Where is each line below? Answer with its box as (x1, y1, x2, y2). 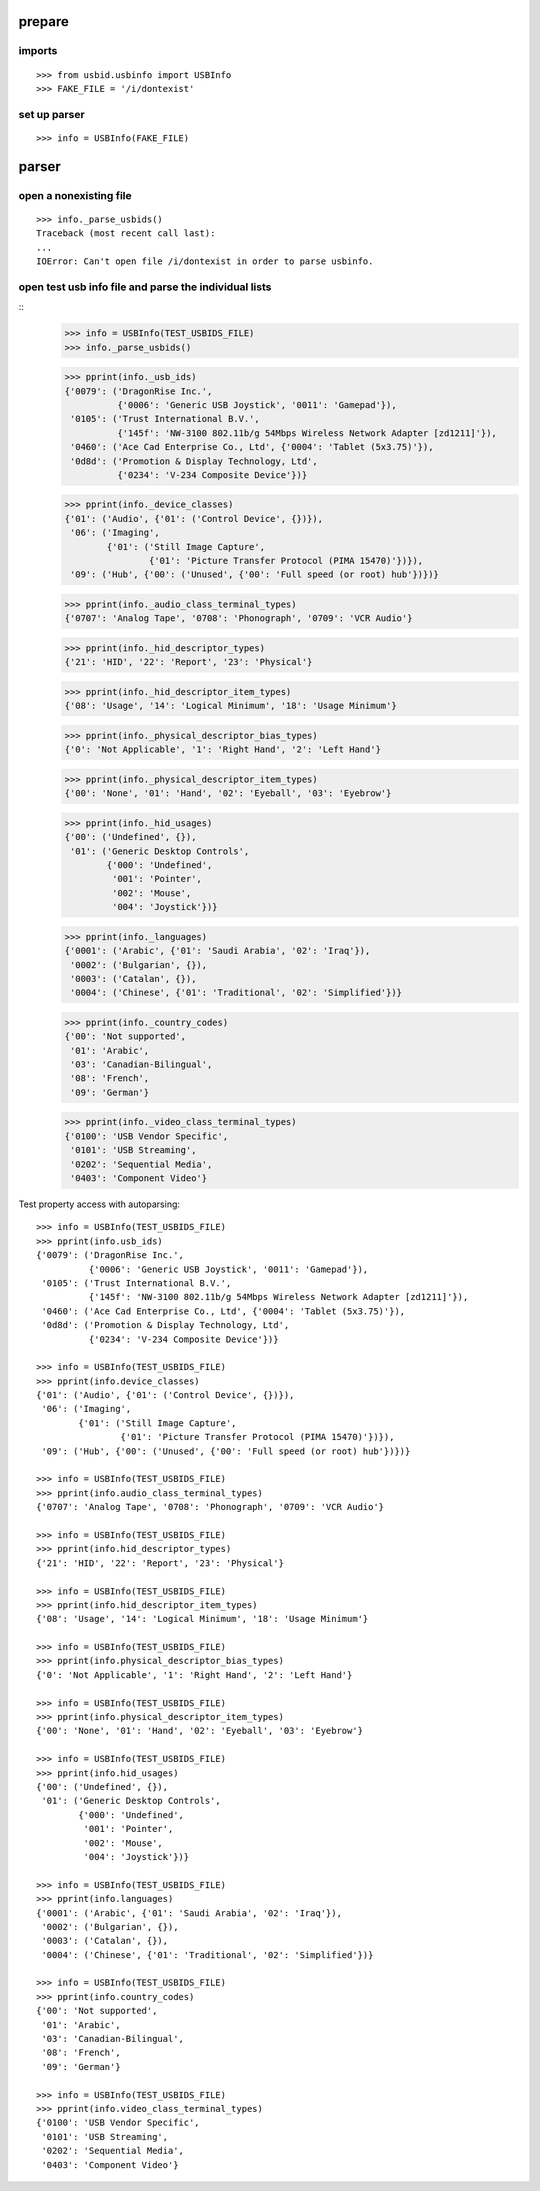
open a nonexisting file (18, 188, 132, 202)
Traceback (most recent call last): (36, 228, 216, 239)
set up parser (18, 107, 85, 121)
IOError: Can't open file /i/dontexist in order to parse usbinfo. (36, 256, 374, 267)
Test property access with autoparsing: (18, 1198, 180, 1210)
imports (18, 44, 58, 58)
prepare (18, 13, 69, 30)
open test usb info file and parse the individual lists (18, 280, 272, 294)
